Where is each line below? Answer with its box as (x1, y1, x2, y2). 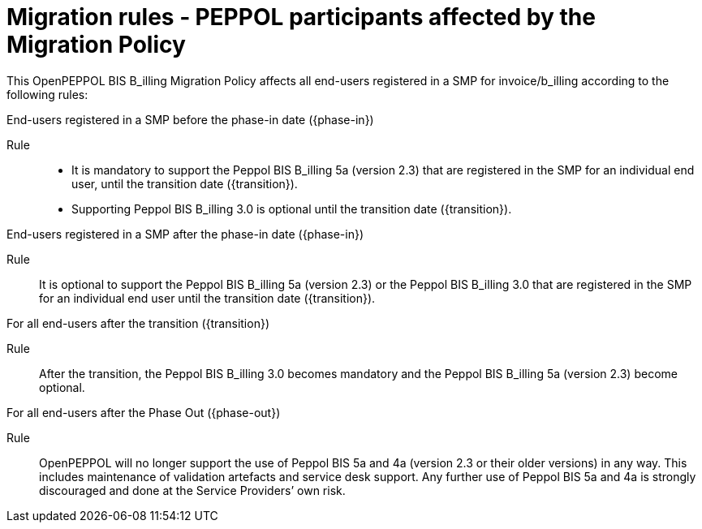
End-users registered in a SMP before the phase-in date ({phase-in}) (6, 112, 374, 127)
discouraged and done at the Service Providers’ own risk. (39, 483, 346, 497)
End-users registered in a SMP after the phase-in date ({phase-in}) (6, 226, 364, 241)
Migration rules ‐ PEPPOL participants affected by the (6, 3, 596, 31)
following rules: (6, 87, 88, 101)
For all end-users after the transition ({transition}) (6, 316, 269, 330)
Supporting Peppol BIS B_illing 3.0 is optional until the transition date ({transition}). (71, 201, 512, 216)
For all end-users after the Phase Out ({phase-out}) (6, 405, 281, 419)
